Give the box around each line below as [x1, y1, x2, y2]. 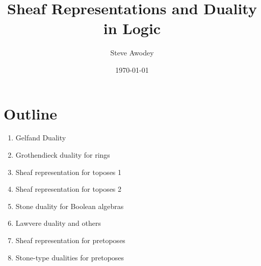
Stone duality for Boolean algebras [15, 200, 124, 211]
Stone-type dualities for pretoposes [15, 252, 124, 262]
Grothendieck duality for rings [15, 150, 110, 160]
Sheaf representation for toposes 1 [15, 166, 122, 177]
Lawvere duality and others [15, 218, 101, 228]
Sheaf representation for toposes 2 [15, 184, 122, 194]
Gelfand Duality [15, 132, 66, 143]
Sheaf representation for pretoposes [15, 235, 125, 245]
